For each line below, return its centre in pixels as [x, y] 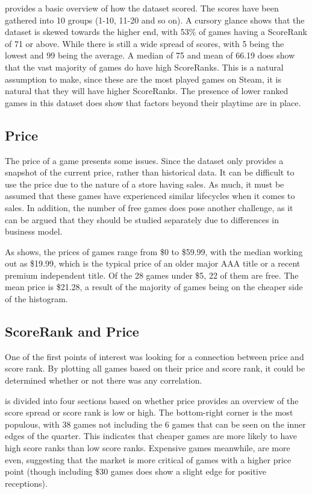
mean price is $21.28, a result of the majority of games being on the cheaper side [154, 287]
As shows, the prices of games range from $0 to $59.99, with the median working [154, 251]
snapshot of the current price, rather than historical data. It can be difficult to [150, 172]
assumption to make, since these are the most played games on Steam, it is [143, 79]
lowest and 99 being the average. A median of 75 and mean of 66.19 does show [150, 55]
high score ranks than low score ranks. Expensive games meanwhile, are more [148, 448]
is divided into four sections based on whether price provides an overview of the [152, 400]
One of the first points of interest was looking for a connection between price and [154, 356]
